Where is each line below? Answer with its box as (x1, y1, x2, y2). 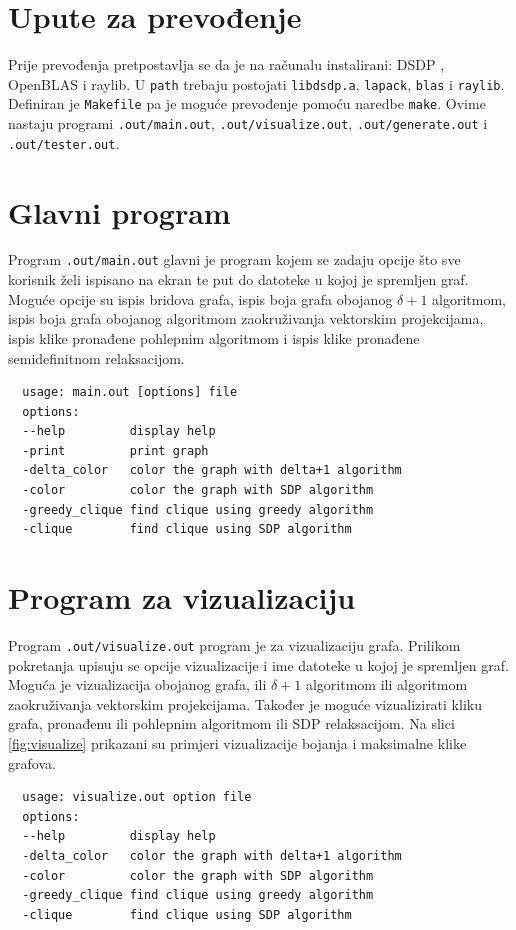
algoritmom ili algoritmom (305, 674, 468, 695)
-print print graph (22, 443, 209, 458)
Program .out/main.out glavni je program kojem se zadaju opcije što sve (8, 249, 461, 270)
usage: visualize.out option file (22, 790, 252, 805)
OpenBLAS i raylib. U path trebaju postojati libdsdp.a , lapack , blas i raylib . (8, 73, 505, 94)
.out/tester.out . (8, 132, 120, 153)
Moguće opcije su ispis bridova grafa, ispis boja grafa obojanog (8, 288, 393, 309)
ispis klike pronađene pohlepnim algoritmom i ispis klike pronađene (8, 327, 420, 348)
